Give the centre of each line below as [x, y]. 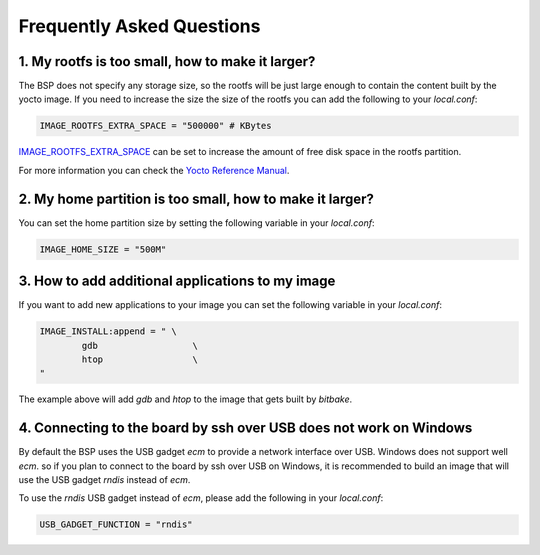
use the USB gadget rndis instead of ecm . [104, 480]
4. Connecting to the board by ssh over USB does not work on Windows [245, 428]
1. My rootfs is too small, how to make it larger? [167, 61]
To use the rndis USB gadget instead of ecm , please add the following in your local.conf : [201, 498]
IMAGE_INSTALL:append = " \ [108, 331]
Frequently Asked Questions [139, 26]
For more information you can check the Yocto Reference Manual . [154, 170]
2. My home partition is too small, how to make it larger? [196, 198]
